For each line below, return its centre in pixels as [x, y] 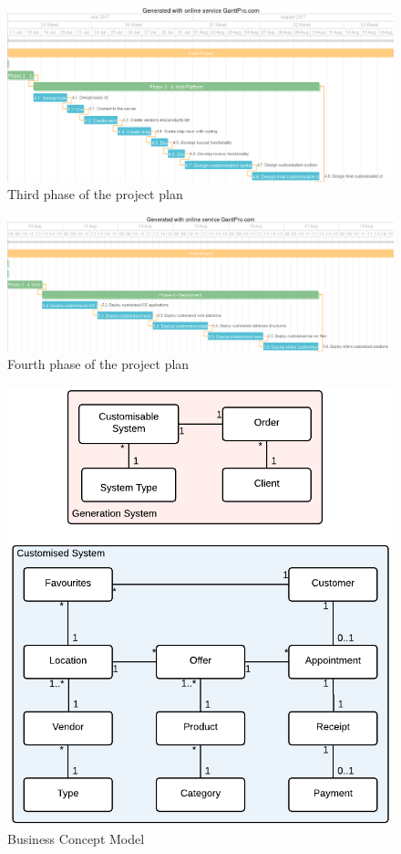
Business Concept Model [76, 838]
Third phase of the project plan [95, 194]
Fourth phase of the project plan [98, 364]
